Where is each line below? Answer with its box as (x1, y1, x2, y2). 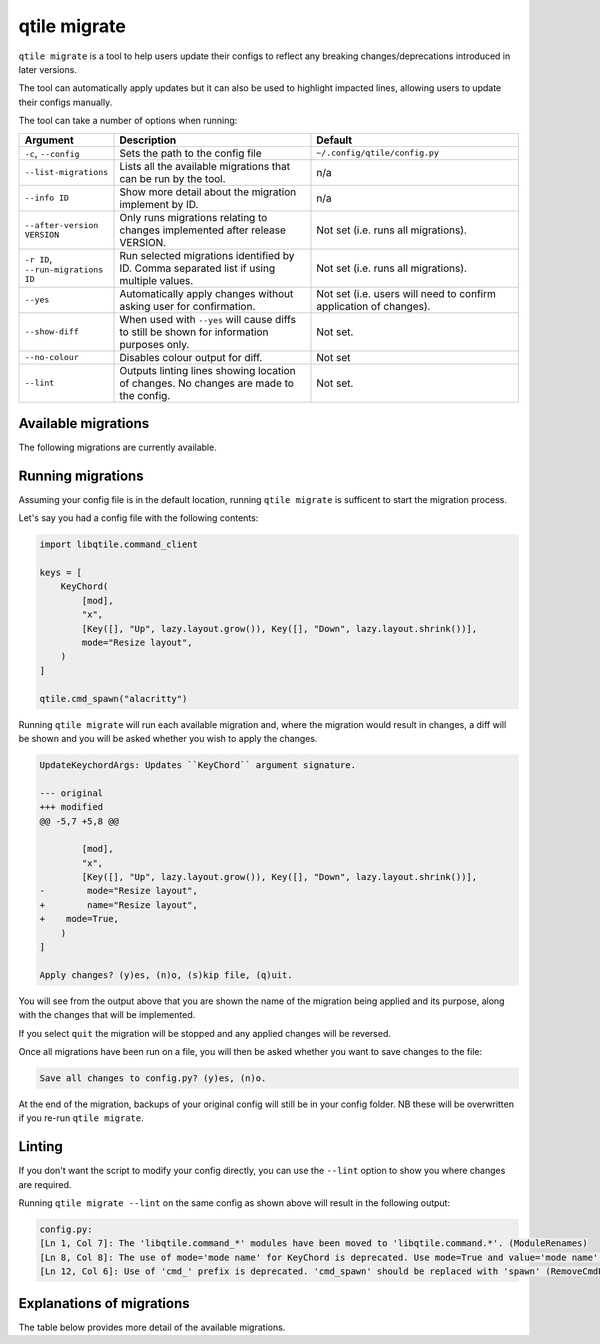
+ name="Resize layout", (39, 899, 199, 910)
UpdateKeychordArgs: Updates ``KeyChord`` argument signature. (39, 759, 357, 770)
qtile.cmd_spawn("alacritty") (39, 693, 188, 704)
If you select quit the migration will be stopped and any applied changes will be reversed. (18, 1027, 392, 1039)
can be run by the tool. (119, 171, 226, 185)
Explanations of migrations (18, 1295, 190, 1312)
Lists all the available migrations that (119, 159, 291, 173)
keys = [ (39, 567, 83, 579)
